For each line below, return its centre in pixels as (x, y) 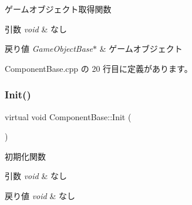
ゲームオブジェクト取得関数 (58, 9)
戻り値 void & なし (40, 195)
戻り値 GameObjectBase (49, 49)
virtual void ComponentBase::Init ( (68, 116)
